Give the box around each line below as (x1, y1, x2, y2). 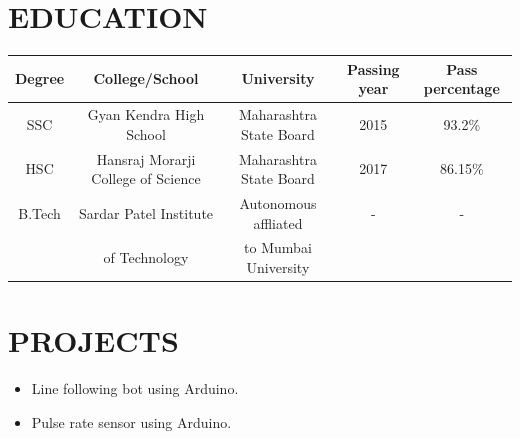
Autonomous (239, 192, 317, 213)
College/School (93, 68, 199, 89)
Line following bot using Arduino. (31, 378, 239, 399)
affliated (253, 212, 303, 233)
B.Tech (18, 202, 61, 223)
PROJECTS (8, 320, 179, 361)
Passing (347, 58, 400, 79)
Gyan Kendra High (87, 104, 205, 125)
